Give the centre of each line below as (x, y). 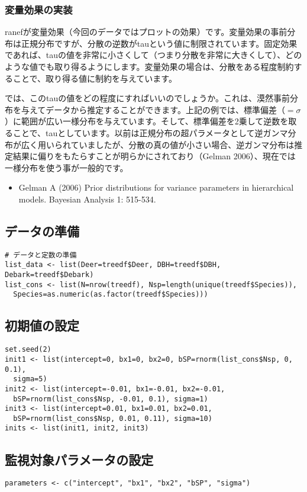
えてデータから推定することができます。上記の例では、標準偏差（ (157, 109)
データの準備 (42, 231)
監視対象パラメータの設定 (79, 459)
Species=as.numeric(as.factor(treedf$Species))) (111, 295)
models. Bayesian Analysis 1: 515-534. (87, 199)
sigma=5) (30, 379)
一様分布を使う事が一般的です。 (67, 167)
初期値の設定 (42, 325)
